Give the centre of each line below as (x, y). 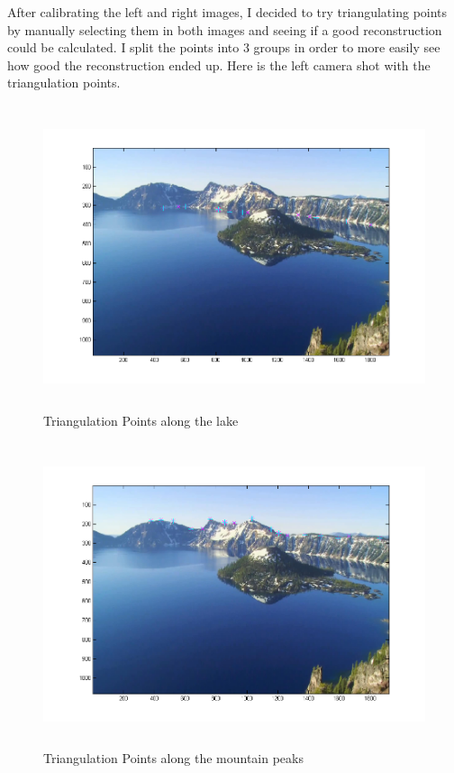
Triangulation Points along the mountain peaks (173, 757)
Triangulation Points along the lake (141, 420)
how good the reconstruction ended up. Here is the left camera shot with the (219, 64)
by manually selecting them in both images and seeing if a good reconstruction (225, 29)
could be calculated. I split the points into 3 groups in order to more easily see (224, 47)
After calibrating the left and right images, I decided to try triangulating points (227, 12)
